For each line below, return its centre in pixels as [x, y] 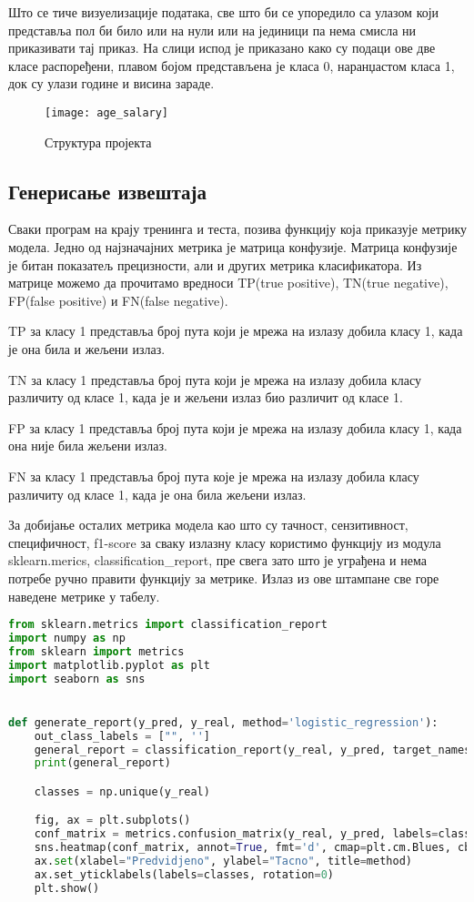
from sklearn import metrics [96, 651]
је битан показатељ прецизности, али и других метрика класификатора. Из [215, 264]
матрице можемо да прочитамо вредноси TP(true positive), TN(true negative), [228, 283]
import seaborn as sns [77, 679]
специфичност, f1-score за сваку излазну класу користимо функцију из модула [225, 542]
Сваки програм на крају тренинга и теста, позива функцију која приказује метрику [238, 229]
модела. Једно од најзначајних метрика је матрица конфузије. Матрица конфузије [233, 247]
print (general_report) [102, 763]
